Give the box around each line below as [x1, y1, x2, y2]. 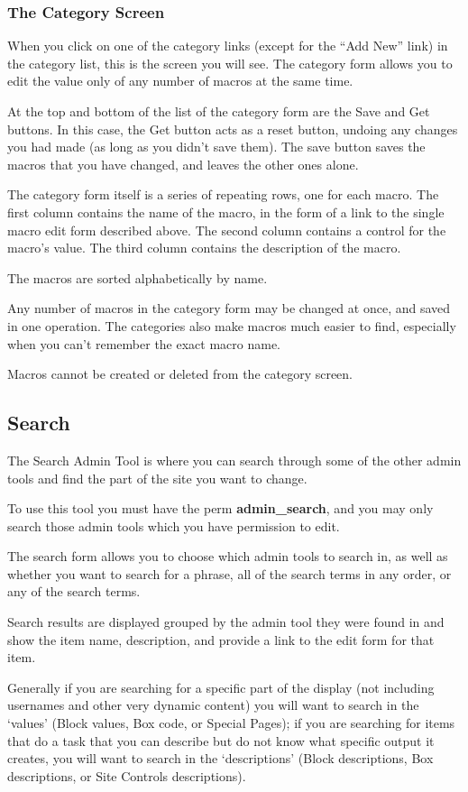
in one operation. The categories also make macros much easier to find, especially [7, 316, 456, 335]
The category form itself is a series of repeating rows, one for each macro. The [7, 185, 439, 204]
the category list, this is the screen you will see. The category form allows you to [7, 53, 453, 72]
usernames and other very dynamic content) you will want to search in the [7, 695, 419, 714]
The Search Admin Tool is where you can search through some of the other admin [7, 450, 462, 469]
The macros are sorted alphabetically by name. [7, 268, 268, 287]
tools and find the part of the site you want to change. [7, 468, 307, 487]
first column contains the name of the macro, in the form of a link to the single [7, 202, 445, 221]
